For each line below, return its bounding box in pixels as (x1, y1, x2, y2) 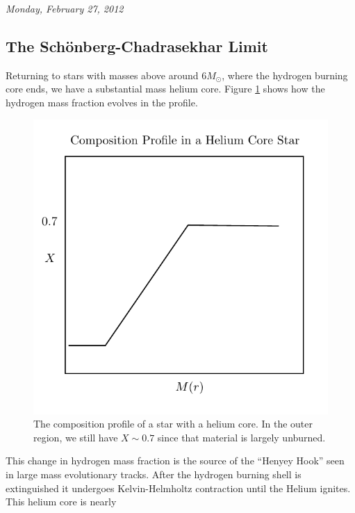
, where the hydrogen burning (222, 67, 348, 82)
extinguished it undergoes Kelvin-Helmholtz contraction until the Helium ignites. (6, 480, 351, 495)
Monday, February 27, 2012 (6, 1, 124, 15)
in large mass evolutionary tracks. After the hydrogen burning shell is (6, 466, 302, 481)
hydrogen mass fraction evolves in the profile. (6, 95, 198, 109)
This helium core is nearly (6, 494, 117, 509)
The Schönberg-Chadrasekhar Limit (6, 35, 268, 56)
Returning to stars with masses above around (6, 67, 199, 82)
